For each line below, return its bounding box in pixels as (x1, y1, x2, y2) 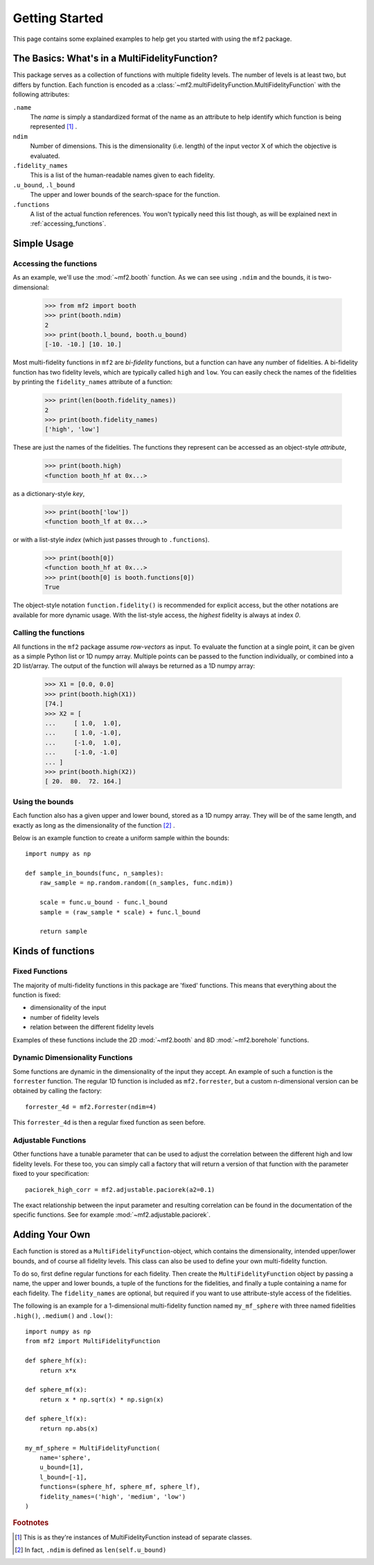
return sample (39, 927, 88, 936)
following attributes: (12, 90, 70, 99)
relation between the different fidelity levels (30, 1023, 154, 1032)
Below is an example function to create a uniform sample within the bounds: (12, 833, 230, 842)
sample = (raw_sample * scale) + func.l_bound (39, 908, 201, 916)
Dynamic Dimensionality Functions (12, 1053, 133, 1063)
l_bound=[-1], (39, 1473, 88, 1481)
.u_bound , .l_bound (12, 180, 75, 189)
